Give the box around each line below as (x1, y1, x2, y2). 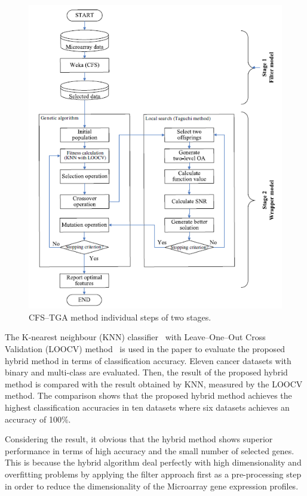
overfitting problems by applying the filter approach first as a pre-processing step (5, 468, 302, 480)
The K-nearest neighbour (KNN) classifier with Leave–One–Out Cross (5, 331, 266, 343)
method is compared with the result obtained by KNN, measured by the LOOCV (5, 377, 303, 390)
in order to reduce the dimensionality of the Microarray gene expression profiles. (5, 479, 299, 492)
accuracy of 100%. (5, 412, 71, 425)
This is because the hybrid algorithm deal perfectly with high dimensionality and (5, 456, 302, 469)
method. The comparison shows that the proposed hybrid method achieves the (5, 389, 292, 402)
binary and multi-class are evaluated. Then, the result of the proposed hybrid (5, 366, 288, 378)
